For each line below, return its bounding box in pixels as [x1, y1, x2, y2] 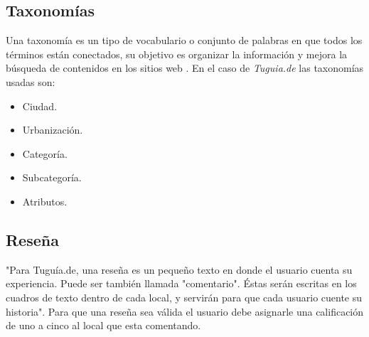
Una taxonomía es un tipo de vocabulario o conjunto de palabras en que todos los [6, 33, 363, 48]
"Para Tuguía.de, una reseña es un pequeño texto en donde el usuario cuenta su [6, 262, 353, 277]
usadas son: [6, 74, 55, 89]
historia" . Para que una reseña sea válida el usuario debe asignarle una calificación [6, 304, 364, 319]
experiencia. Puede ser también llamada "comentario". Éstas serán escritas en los [6, 276, 357, 291]
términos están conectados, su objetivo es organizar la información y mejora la [6, 46, 348, 61]
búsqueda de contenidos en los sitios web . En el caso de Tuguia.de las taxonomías [6, 60, 364, 75]
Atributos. [22, 193, 68, 208]
